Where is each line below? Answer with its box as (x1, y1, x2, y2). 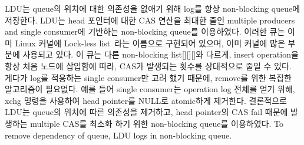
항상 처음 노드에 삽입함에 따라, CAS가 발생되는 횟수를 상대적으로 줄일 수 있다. (5, 59, 292, 72)
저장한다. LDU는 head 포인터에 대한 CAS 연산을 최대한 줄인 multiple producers (5, 14, 295, 26)
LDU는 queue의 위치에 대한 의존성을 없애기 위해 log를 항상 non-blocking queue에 (5, 2, 300, 14)
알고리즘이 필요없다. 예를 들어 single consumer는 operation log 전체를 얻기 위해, (5, 83, 295, 95)
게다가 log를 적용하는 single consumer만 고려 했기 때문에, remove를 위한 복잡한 (5, 71, 292, 83)
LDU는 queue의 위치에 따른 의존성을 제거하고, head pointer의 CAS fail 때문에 (5, 106, 288, 118)
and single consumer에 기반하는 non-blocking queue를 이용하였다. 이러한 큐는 (5, 25, 285, 38)
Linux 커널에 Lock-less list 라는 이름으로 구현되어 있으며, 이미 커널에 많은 (15, 36, 285, 49)
